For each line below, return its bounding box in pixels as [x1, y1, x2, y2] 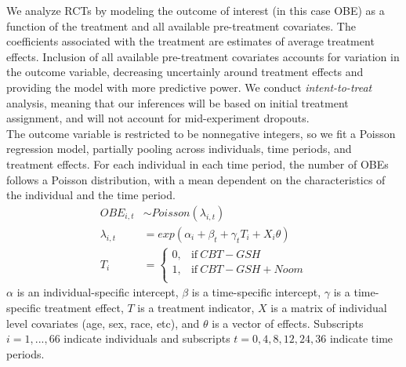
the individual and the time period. [6, 187, 176, 203]
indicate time [329, 330, 393, 347]
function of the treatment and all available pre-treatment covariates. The [6, 17, 356, 34]
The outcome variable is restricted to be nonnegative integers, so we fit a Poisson [6, 125, 396, 141]
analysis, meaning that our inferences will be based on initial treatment [6, 94, 349, 111]
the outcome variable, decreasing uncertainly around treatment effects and [6, 64, 364, 80]
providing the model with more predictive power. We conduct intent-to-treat [6, 78, 372, 95]
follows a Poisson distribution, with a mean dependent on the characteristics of [6, 171, 386, 187]
